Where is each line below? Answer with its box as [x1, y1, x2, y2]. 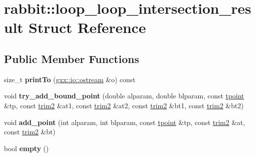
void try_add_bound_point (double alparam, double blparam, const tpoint [4, 91, 244, 101]
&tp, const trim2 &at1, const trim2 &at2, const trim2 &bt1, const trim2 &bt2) [4, 100, 244, 110]
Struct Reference [29, 17, 146, 37]
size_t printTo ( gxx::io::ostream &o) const [4, 74, 136, 84]
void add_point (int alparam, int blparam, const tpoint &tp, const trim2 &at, [4, 117, 245, 127]
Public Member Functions [4, 51, 139, 66]
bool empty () [4, 143, 49, 153]
